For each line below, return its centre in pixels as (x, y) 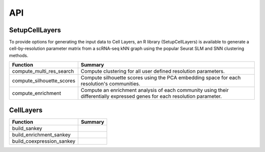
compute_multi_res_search (43, 71)
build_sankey (27, 128)
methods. (19, 55)
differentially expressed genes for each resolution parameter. (151, 96)
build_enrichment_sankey (41, 134)
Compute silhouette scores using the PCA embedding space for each (161, 78)
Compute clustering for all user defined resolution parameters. (153, 71)
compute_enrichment (37, 93)
